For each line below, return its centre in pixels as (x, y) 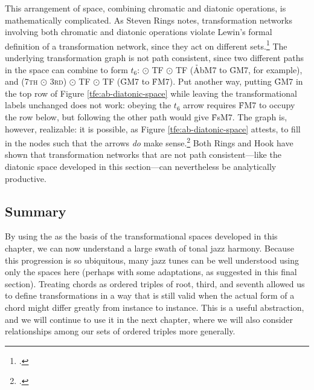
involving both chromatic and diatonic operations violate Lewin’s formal (139, 32)
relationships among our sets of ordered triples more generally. (120, 331)
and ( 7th (21, 81)
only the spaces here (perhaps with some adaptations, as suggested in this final (151, 272)
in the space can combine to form (66, 69)
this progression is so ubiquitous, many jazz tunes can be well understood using (152, 260)
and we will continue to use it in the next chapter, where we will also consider (149, 319)
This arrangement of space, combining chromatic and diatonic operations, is (146, 8)
